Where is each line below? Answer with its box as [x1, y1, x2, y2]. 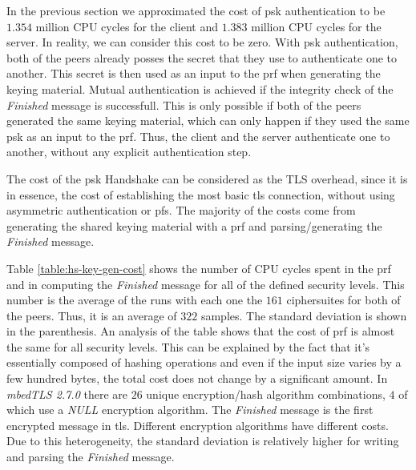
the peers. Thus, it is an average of [6, 307, 177, 323]
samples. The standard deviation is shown [200, 307, 407, 323]
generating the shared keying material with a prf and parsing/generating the [6, 217, 382, 234]
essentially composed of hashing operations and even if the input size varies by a [6, 354, 402, 371]
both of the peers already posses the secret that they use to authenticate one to [6, 49, 398, 66]
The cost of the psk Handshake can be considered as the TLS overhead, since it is [6, 170, 408, 187]
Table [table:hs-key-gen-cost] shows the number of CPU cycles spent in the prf [6, 259, 391, 276]
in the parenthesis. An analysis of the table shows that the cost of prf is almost [6, 323, 395, 339]
